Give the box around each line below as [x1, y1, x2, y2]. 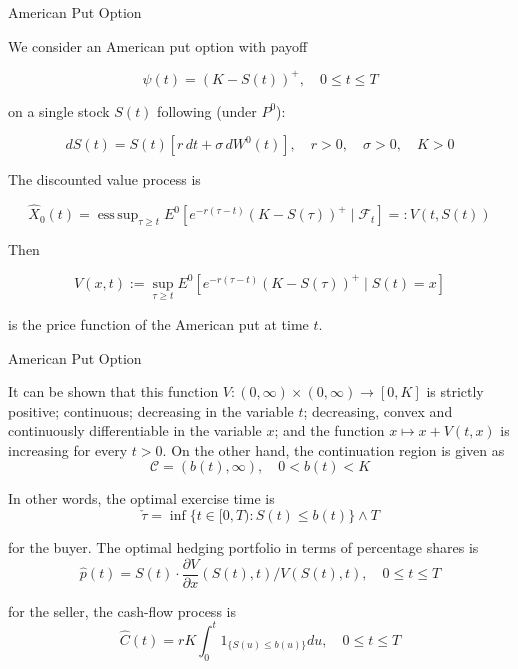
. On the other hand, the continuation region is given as [162, 439, 505, 460]
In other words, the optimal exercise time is [8, 488, 275, 509]
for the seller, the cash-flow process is [8, 600, 236, 621]
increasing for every [8, 439, 128, 460]
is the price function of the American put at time [8, 313, 309, 334]
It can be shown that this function [8, 381, 219, 402]
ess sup [97, 208, 139, 223]
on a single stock [8, 100, 110, 121]
